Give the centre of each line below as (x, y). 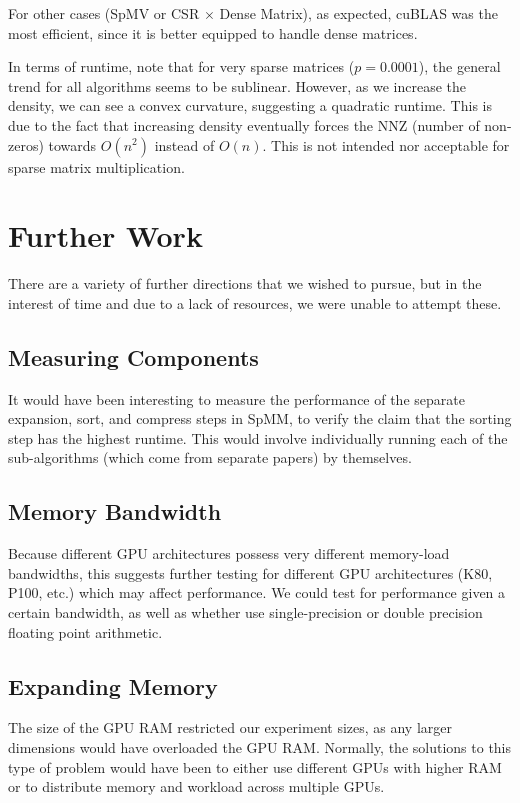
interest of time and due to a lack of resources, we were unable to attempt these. (255, 302)
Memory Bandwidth (115, 511)
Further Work (105, 235)
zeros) (26, 144)
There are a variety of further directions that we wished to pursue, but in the (245, 283)
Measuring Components (133, 356)
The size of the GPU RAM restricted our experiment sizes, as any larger (230, 727)
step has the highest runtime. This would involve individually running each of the (258, 437)
